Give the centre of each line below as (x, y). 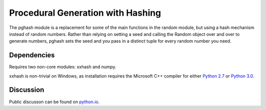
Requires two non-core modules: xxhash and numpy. (63, 67)
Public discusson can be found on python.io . (54, 102)
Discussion (27, 90)
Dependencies (32, 55)
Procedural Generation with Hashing (85, 13)
